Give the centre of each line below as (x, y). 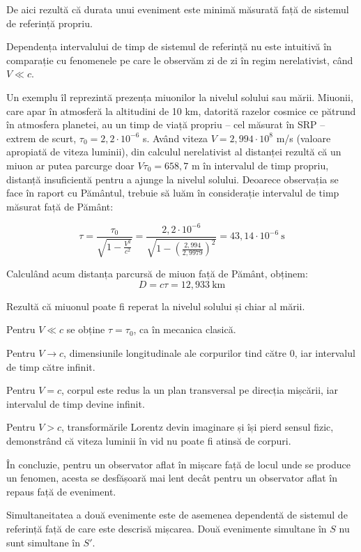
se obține (86, 329)
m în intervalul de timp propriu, (260, 165)
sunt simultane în (43, 542)
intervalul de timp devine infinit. (76, 403)
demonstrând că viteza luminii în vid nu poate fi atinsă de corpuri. (149, 441)
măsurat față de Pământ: (60, 206)
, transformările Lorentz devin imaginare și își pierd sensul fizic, (198, 427)
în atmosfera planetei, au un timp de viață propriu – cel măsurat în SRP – (166, 124)
